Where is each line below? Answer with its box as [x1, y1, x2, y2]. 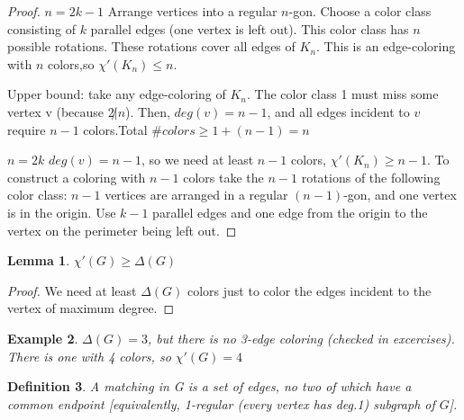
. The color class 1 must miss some [247, 85, 439, 103]
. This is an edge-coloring [316, 37, 456, 56]
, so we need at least [141, 150, 254, 169]
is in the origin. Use [7, 202, 116, 221]
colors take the [183, 167, 264, 186]
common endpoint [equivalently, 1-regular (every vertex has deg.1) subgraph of [7, 394, 435, 413]
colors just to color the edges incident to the [187, 281, 432, 299]
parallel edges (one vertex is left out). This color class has [90, 19, 409, 38]
